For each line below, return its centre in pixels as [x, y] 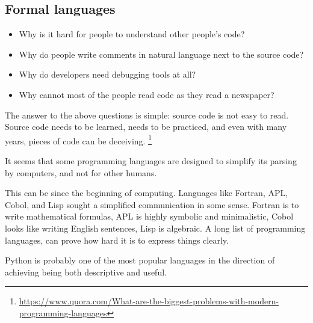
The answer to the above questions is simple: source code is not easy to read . [147, 115]
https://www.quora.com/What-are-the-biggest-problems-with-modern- [149, 301]
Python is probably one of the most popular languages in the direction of [140, 260]
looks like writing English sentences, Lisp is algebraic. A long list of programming [155, 228]
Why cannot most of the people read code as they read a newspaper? [147, 94]
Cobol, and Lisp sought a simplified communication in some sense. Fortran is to [152, 204]
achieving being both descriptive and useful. [86, 272]
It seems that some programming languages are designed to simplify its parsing [151, 161]
